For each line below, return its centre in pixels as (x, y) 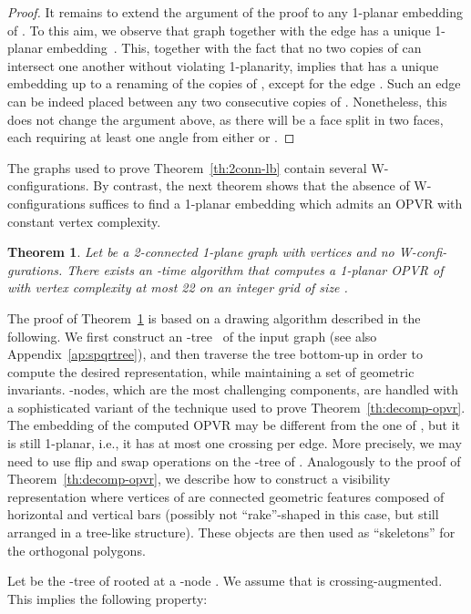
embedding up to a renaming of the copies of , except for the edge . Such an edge (234, 83)
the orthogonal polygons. (77, 550)
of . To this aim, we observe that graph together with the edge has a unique (219, 30)
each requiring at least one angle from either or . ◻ (151, 137)
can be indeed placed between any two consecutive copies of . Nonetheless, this (227, 101)
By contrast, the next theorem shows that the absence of (251, 185)
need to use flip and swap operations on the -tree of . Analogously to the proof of (234, 460)
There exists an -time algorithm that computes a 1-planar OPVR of (255, 269)
